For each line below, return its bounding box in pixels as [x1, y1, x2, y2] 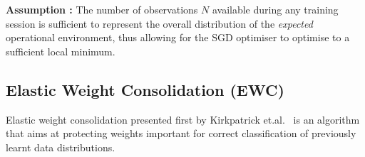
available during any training [212, 2, 339, 16]
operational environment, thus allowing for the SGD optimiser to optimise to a [6, 30, 350, 45]
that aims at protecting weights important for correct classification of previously [6, 126, 356, 141]
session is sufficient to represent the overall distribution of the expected [6, 16, 313, 31]
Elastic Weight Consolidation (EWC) [6, 78, 284, 100]
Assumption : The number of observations [6, 2, 198, 16]
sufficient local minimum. [6, 43, 115, 58]
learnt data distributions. [6, 139, 115, 154]
